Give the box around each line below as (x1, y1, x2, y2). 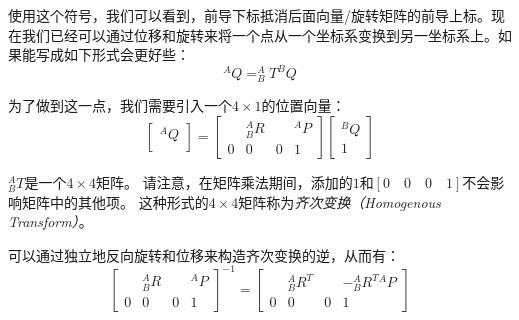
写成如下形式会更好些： (35, 44, 190, 65)
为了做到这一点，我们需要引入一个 (8, 95, 232, 116)
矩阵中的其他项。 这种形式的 (21, 191, 209, 212)
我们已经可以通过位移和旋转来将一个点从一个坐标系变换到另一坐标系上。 (21, 24, 498, 45)
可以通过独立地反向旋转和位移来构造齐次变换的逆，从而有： (8, 244, 400, 265)
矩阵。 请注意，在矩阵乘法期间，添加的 (95, 172, 353, 193)
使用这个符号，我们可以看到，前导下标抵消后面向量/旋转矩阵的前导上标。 (8, 5, 491, 25)
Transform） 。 (8, 211, 93, 232)
